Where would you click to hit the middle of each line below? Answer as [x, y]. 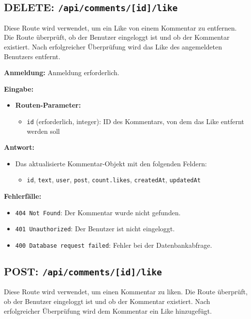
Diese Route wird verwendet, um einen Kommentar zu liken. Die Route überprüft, [126, 292]
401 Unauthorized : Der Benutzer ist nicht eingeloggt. [95, 229]
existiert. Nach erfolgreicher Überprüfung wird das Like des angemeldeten [113, 46]
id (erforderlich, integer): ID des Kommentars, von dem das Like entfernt [135, 121]
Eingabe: [19, 88]
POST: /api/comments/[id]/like [83, 271]
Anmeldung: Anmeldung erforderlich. [62, 72]
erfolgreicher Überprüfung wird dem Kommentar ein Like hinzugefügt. [108, 311]
